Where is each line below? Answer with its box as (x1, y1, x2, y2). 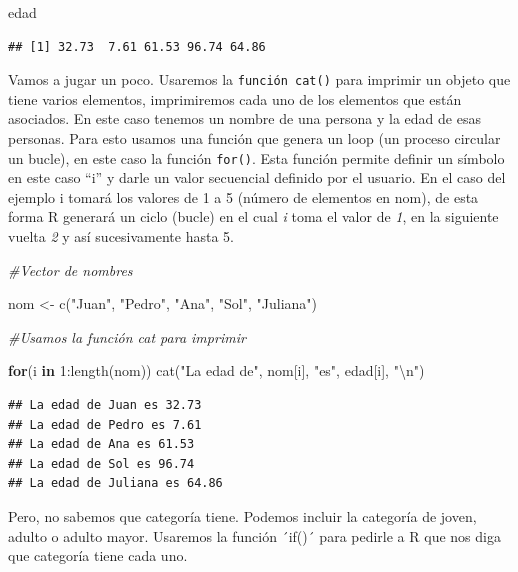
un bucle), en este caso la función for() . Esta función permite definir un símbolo (8, 147, 505, 168)
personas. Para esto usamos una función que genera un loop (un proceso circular (8, 128, 501, 149)
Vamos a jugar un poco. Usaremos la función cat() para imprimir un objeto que (8, 69, 511, 90)
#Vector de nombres (8, 259, 133, 280)
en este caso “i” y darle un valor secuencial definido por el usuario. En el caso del (8, 167, 506, 188)
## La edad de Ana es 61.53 (8, 437, 195, 452)
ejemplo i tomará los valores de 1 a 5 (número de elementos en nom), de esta (8, 186, 479, 207)
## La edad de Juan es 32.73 (8, 398, 202, 413)
